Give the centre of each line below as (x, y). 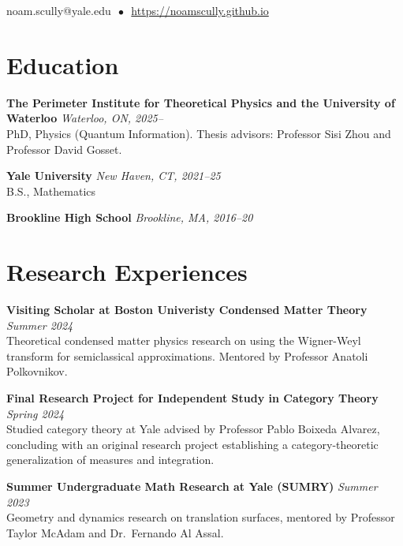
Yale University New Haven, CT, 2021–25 (114, 176)
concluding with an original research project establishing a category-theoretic (192, 444)
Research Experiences (127, 272)
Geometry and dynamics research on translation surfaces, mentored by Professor (201, 517)
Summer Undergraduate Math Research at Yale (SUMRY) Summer (192, 486)
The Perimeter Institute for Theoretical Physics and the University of (201, 102)
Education (63, 64)
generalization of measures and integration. (110, 460)
